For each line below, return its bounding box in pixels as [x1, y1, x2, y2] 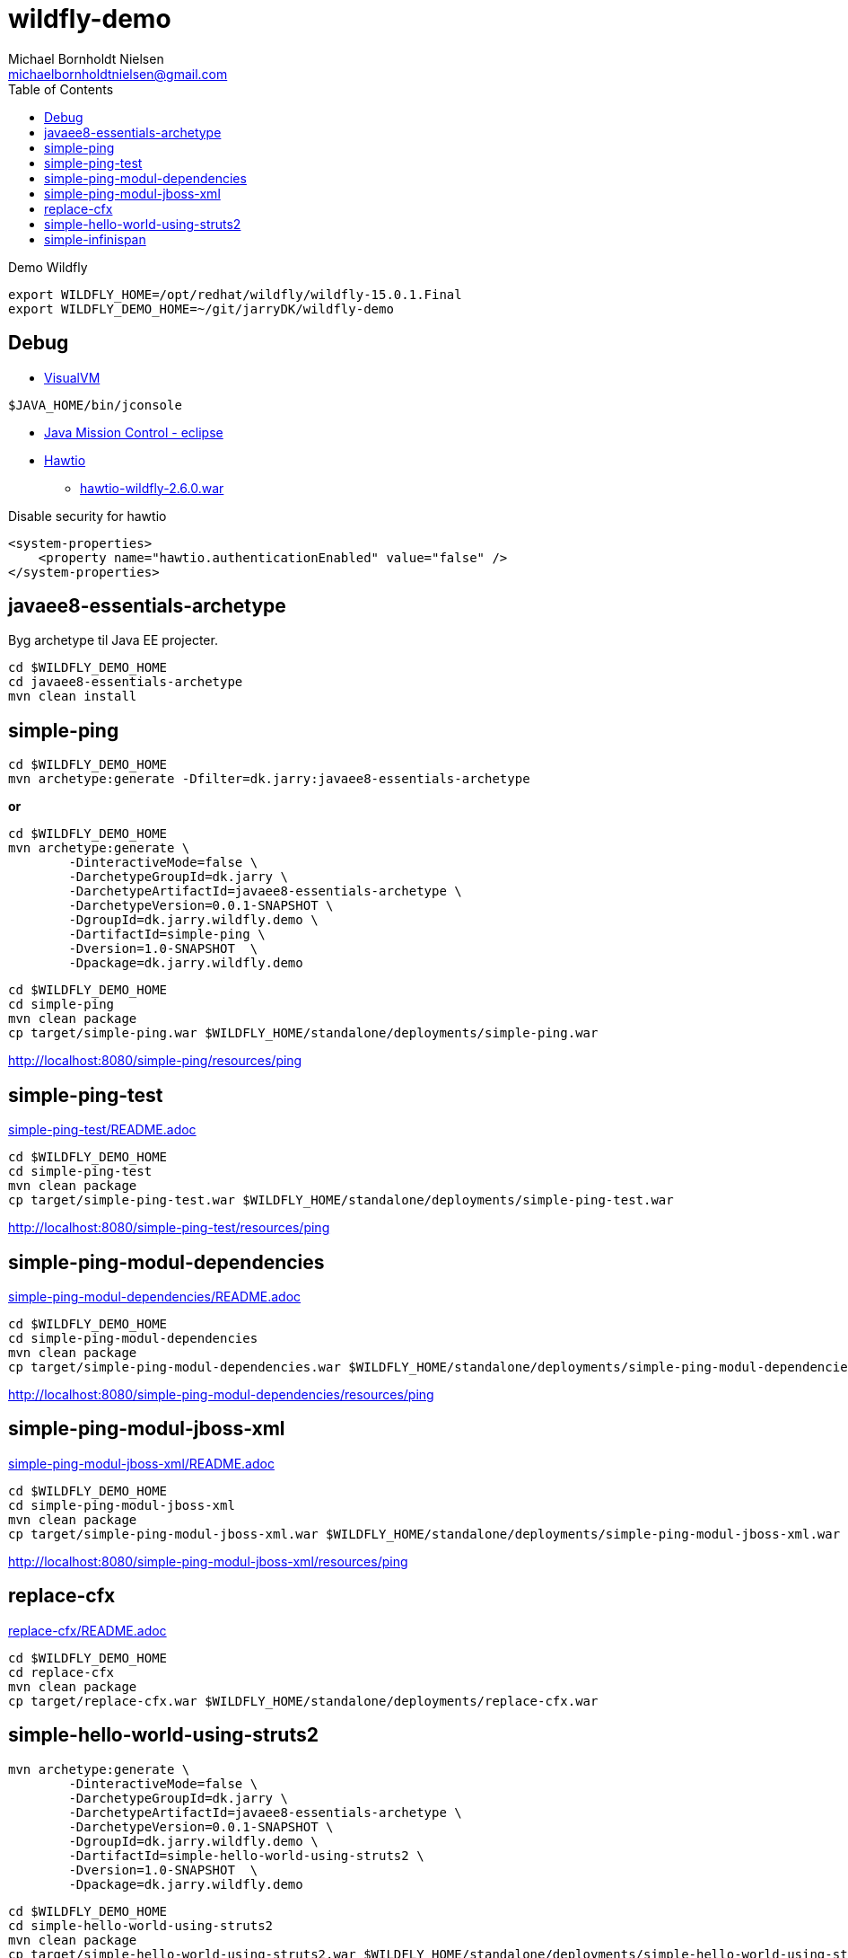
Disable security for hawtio [8, 507, 167, 524]
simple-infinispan [44, 231, 146, 247]
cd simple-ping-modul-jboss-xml [8, 1497, 235, 1513]
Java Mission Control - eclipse [44, 424, 223, 440]
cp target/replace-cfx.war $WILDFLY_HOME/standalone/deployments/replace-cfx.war [8, 1693, 599, 1708]
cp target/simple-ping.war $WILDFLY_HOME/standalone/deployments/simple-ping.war [8, 1026, 599, 1041]
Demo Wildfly [8, 259, 88, 275]
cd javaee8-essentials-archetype [8, 675, 243, 690]
